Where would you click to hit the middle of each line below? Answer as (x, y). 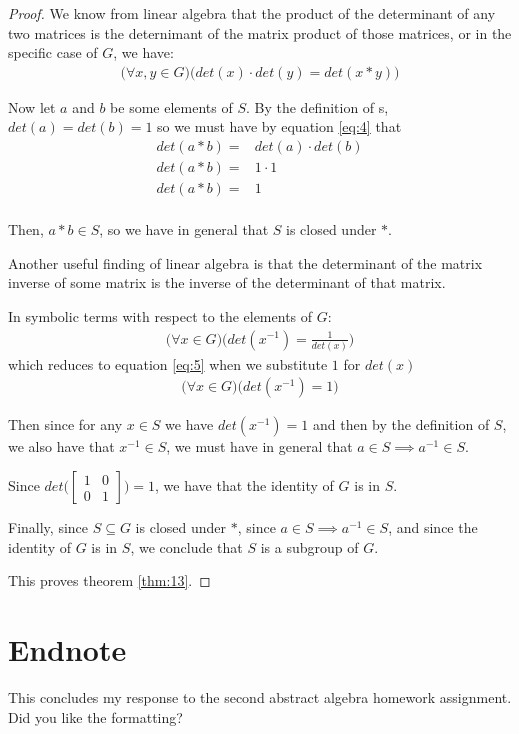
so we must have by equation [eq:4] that (279, 126)
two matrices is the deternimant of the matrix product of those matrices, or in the (260, 32)
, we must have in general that (259, 446)
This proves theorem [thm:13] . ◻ (109, 580)
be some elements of (171, 106)
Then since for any (65, 424)
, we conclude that (186, 546)
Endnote (67, 649)
